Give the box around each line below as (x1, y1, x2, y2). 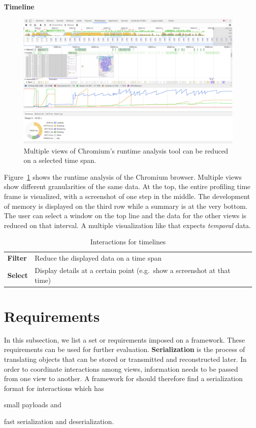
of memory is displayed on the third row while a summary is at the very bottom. (4, 200, 248, 211)
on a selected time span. (24, 155, 96, 165)
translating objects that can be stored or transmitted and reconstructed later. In (4, 354, 247, 364)
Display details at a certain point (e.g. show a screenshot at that (34, 265, 230, 275)
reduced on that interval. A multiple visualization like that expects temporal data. (4, 220, 251, 230)
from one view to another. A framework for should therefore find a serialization (4, 373, 243, 384)
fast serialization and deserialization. (4, 416, 114, 426)
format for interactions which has (4, 383, 104, 393)
